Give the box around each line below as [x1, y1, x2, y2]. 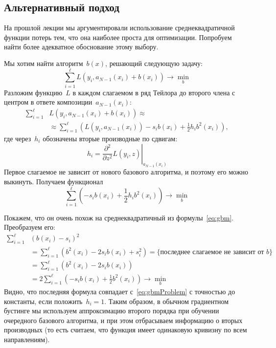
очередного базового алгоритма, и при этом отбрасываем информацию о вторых [4, 315, 243, 325]
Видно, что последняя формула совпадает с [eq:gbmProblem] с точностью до [4, 286, 235, 297]
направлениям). [4, 334, 50, 345]
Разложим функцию [4, 87, 63, 97]
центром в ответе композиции [4, 97, 92, 107]
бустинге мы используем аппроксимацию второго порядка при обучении [4, 305, 219, 316]
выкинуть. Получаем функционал [4, 176, 103, 186]
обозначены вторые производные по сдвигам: [43, 133, 178, 143]
